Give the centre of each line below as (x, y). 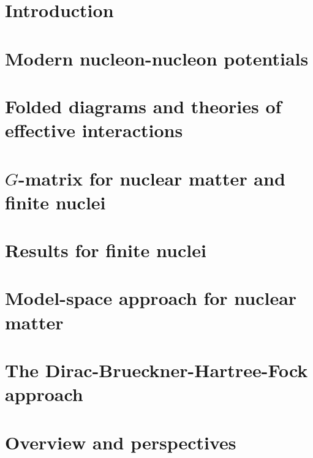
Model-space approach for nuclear (151, 298)
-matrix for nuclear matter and (152, 178)
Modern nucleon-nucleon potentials (157, 58)
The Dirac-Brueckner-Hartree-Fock (156, 370)
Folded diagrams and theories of (143, 106)
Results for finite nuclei (106, 250)
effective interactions (94, 130)
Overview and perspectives (121, 442)
